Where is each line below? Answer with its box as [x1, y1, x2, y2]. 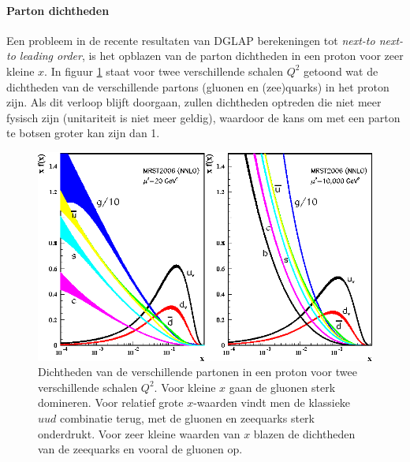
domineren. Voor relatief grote [38, 394, 184, 411]
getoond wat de [304, 62, 378, 79]
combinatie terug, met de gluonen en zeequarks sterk [59, 409, 315, 426]
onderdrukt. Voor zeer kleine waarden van [38, 425, 240, 442]
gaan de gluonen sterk [229, 378, 336, 395]
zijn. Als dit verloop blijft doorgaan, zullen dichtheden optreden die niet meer [6, 94, 382, 110]
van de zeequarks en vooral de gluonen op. [38, 441, 243, 457]
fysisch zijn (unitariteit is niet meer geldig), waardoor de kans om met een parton [6, 109, 401, 125]
